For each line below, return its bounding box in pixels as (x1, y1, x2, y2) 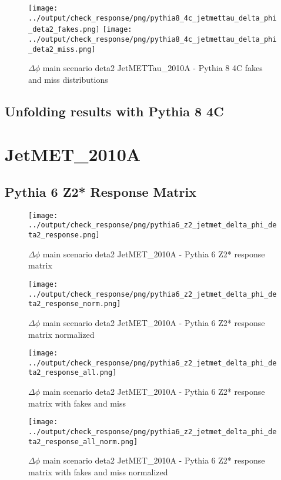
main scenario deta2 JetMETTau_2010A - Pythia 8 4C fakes (42, 62, 263, 74)
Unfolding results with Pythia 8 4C (5, 102, 224, 120)
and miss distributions (28, 73, 108, 85)
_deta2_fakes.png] (28, 25, 100, 34)
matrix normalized (28, 328, 95, 340)
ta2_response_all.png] (28, 368, 117, 377)
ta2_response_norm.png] (28, 300, 121, 308)
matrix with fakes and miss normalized (28, 465, 168, 478)
